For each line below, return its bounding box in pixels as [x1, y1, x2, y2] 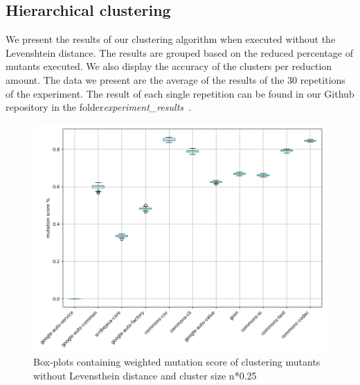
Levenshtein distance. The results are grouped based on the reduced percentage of [6, 45, 354, 60]
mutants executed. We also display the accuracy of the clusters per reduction [6, 59, 332, 73]
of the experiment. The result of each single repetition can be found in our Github [6, 86, 354, 100]
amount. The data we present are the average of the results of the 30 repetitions [6, 72, 345, 87]
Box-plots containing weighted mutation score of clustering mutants [33, 355, 321, 369]
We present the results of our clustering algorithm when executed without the [6, 32, 336, 46]
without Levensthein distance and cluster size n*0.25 [33, 368, 257, 382]
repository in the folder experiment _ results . [6, 100, 191, 114]
